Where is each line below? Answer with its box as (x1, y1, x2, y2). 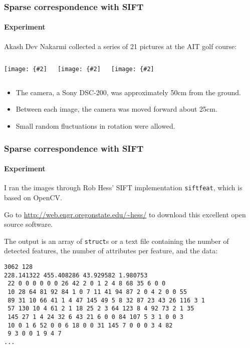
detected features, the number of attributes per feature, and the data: (4, 245, 218, 256)
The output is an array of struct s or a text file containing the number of (4, 235, 229, 246)
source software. (4, 219, 53, 229)
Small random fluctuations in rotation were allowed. (16, 121, 175, 131)
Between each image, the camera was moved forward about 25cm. (16, 104, 217, 114)
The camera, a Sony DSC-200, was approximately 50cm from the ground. (16, 87, 241, 97)
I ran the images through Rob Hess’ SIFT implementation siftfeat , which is (4, 182, 242, 193)
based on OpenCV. (4, 192, 62, 202)
